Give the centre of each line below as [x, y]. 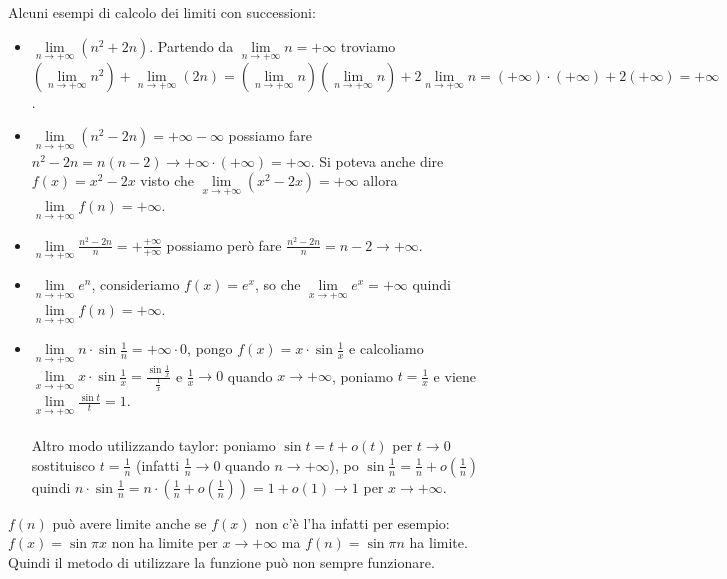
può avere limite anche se [129, 522]
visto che [167, 180]
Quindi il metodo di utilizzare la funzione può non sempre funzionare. [221, 561]
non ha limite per [164, 542]
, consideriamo [135, 283]
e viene [454, 375]
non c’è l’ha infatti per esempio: [352, 522]
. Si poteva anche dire [377, 160]
